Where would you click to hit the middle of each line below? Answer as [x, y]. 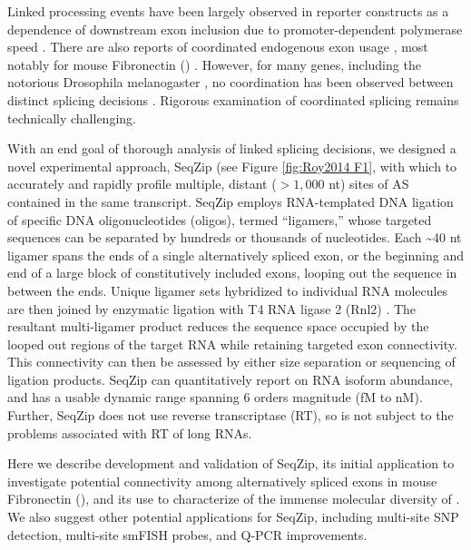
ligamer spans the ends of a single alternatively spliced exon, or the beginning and [235, 255]
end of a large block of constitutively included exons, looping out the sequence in [232, 273]
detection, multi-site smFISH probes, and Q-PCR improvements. [187, 534]
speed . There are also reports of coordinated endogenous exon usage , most [218, 47]
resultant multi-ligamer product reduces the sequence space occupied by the [218, 326]
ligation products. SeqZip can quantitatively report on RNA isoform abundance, [230, 379]
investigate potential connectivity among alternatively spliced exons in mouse [222, 481]
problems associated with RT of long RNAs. [130, 432]
